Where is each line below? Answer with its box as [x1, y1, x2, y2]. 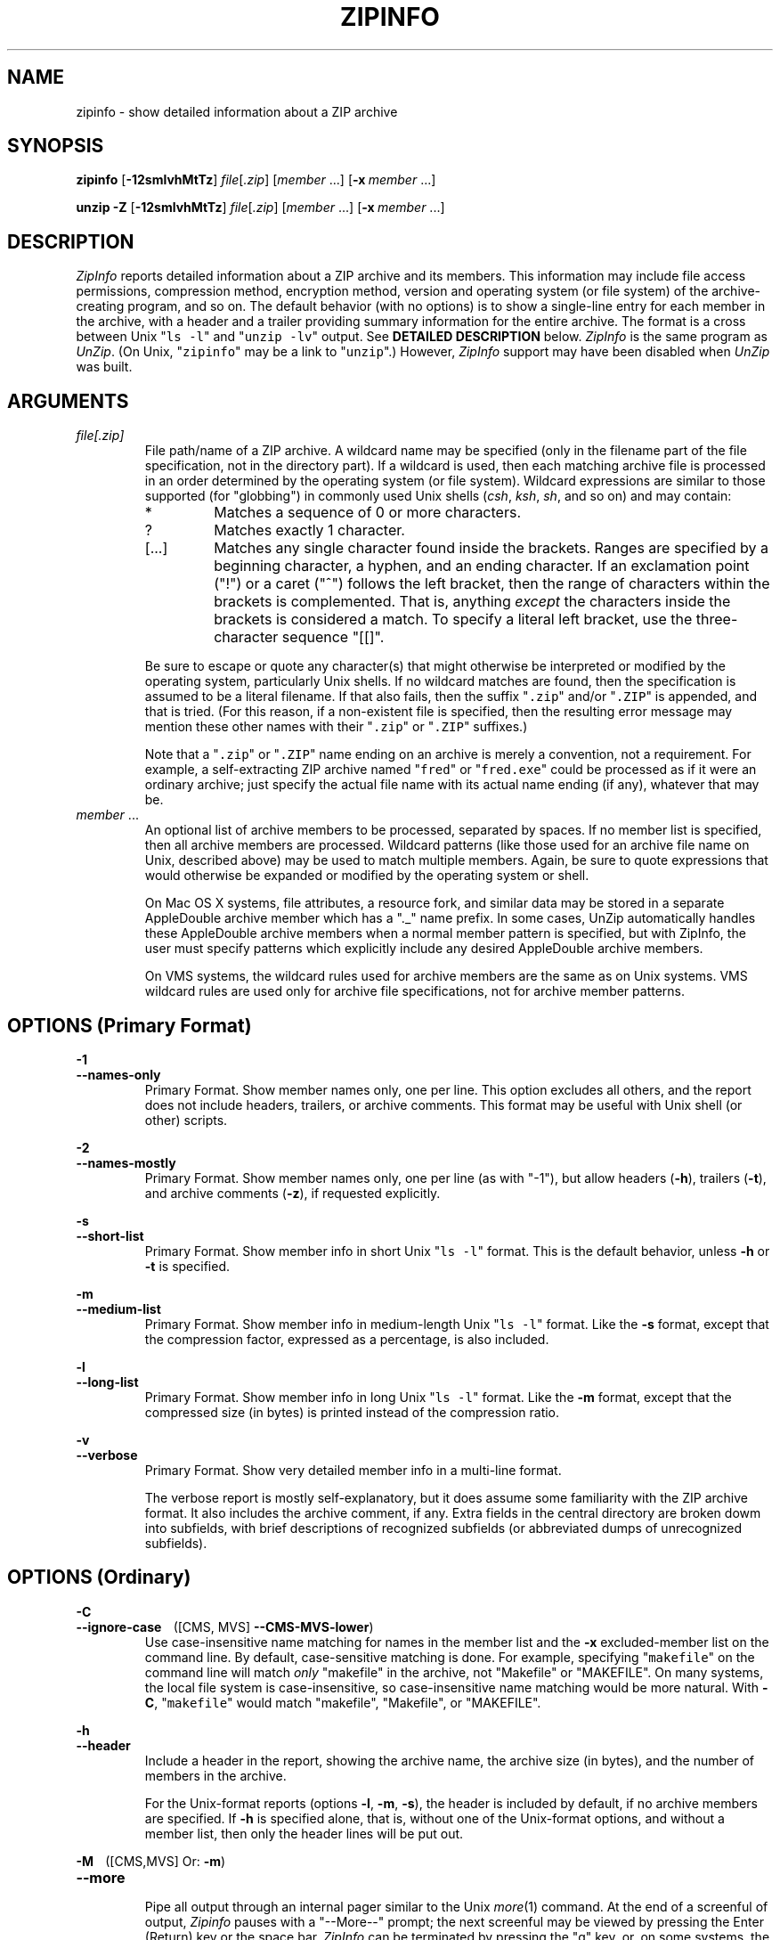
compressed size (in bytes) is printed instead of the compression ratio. [144, 1404, 560, 1420]
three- [695, 610, 738, 629]
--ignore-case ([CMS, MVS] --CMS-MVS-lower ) [76, 1618, 374, 1634]
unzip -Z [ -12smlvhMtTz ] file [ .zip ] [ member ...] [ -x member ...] [76, 200, 445, 216]
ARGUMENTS [7, 389, 129, 412]
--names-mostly [76, 1154, 176, 1170]
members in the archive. [144, 1767, 287, 1783]
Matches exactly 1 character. [214, 521, 405, 540]
